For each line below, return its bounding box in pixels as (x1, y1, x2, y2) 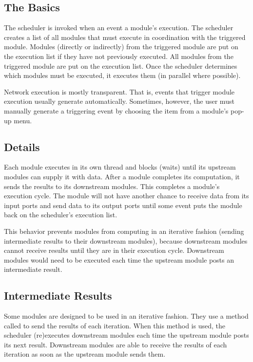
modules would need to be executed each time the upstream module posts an (4, 254, 234, 265)
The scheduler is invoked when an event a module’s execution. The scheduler (4, 22, 234, 33)
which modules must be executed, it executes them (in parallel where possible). (4, 70, 241, 80)
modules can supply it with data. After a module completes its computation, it (4, 171, 240, 181)
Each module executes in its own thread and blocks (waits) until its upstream (4, 162, 236, 172)
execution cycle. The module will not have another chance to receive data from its (4, 191, 249, 201)
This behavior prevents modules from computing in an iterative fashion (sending (4, 226, 244, 236)
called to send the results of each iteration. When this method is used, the (4, 320, 225, 330)
